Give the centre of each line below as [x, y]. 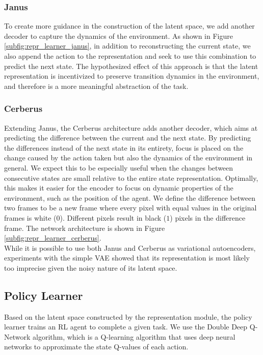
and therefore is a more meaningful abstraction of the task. [96, 86]
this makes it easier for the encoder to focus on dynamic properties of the [119, 188]
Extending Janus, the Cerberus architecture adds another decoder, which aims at [131, 127]
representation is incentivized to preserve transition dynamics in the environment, [132, 76]
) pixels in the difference [208, 217]
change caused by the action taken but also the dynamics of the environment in [128, 158]
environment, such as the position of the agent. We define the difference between [130, 197]
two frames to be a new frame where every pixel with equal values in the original [130, 208]
